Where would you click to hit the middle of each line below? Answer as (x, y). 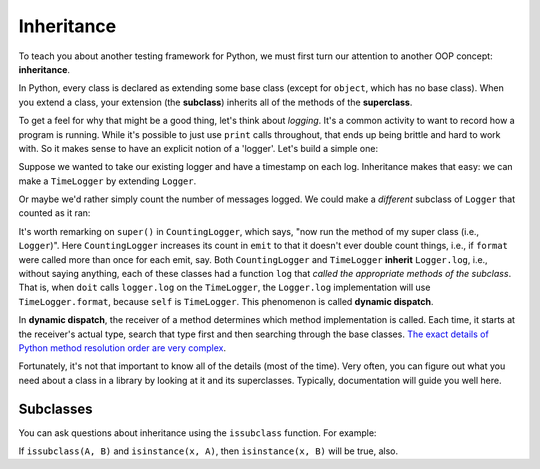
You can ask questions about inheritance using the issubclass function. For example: (197, 432)
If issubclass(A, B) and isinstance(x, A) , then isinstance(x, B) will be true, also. (208, 451)
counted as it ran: (54, 213)
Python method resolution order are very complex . (122, 347)
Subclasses (56, 408)
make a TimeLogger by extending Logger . (107, 181)
